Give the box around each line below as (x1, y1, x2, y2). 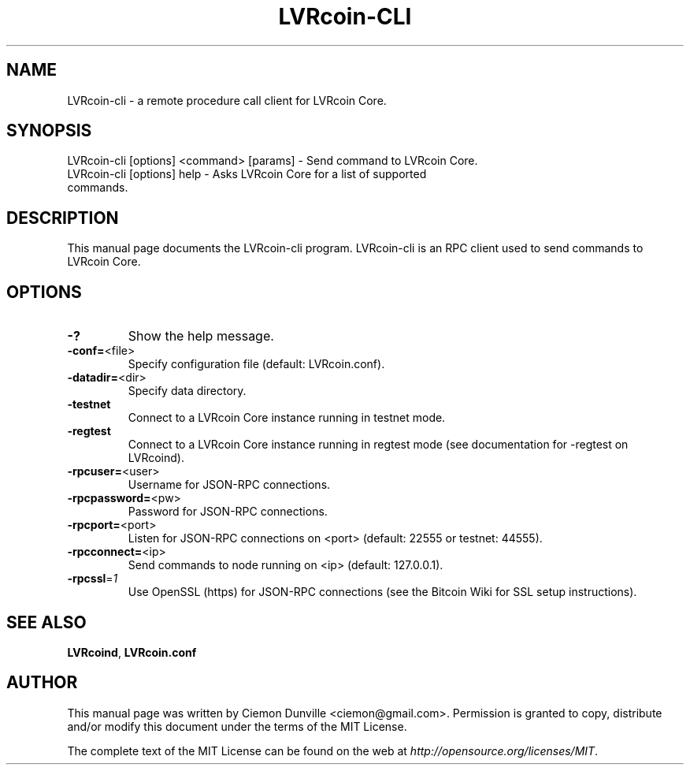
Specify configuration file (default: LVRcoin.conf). (128, 357, 385, 371)
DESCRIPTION (6, 207, 119, 228)
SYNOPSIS (6, 121, 92, 141)
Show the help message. (128, 328, 274, 345)
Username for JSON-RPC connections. (128, 478, 331, 492)
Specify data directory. (128, 384, 247, 398)
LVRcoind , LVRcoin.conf (67, 645, 197, 659)
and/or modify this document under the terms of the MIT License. (67, 719, 407, 733)
